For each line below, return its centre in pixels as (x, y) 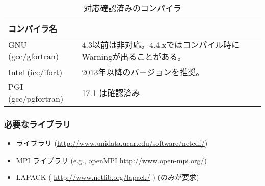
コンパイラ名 (33, 29)
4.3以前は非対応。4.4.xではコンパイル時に (161, 44)
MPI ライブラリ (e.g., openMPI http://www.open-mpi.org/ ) (111, 160)
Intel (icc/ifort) (35, 72)
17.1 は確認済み (111, 93)
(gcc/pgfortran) (36, 98)
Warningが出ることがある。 (134, 57)
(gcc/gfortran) (34, 56)
